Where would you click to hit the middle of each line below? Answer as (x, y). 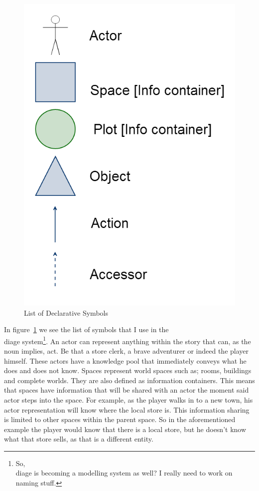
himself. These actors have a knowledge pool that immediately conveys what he (125, 360)
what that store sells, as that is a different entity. (79, 439)
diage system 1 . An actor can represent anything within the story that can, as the (128, 340)
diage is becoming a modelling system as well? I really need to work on (124, 473)
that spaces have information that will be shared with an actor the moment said (127, 390)
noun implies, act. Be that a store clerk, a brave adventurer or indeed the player (126, 350)
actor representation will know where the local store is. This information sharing (127, 409)
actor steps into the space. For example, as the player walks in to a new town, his (129, 399)
